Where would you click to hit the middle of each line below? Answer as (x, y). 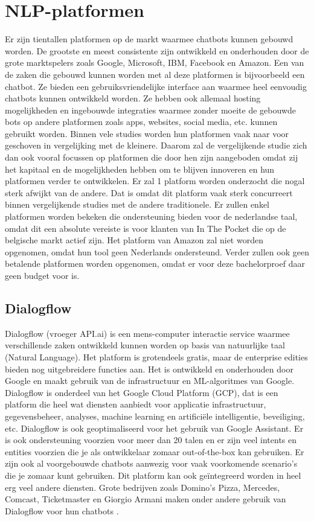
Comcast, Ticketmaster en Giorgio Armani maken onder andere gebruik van (146, 499)
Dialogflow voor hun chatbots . (62, 510)
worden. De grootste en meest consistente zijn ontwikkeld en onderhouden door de (157, 50)
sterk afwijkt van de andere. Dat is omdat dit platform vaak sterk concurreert (149, 192)
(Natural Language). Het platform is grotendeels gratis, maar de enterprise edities (156, 356)
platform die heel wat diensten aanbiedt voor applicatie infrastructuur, (136, 404)
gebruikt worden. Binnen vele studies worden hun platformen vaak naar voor (147, 133)
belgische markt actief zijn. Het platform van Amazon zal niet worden (134, 240)
